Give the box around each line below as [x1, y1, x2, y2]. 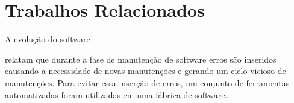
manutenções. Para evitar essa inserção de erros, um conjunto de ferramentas [5, 76, 290, 89]
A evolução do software [5, 33, 90, 45]
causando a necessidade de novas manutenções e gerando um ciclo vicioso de [5, 64, 286, 77]
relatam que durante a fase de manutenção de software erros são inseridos [5, 52, 277, 65]
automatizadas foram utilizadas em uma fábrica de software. [5, 88, 228, 101]
